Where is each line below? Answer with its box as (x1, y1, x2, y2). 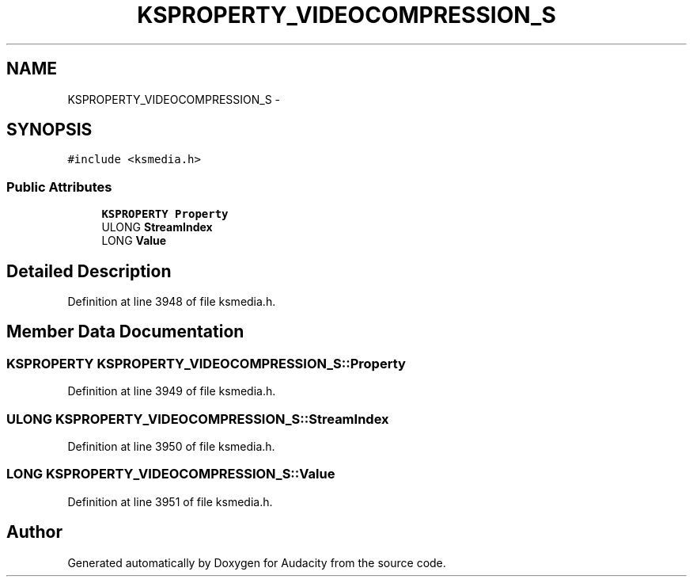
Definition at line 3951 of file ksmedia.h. (67, 494, 273, 509)
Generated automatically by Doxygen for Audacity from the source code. (67, 555, 446, 570)
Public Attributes (6, 178, 112, 195)
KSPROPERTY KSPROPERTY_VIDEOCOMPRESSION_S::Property (6, 355, 406, 372)
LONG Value (101, 234, 167, 248)
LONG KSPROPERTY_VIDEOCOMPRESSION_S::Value (6, 466, 335, 482)
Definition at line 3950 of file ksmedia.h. (67, 440, 275, 453)
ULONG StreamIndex (101, 220, 213, 234)
